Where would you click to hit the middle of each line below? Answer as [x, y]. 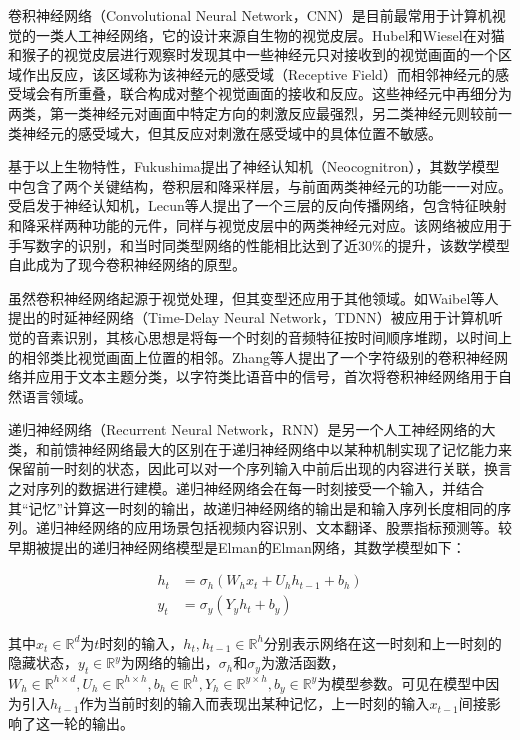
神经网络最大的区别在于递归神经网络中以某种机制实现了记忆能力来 [294, 448]
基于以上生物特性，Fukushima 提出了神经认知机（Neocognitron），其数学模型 [254, 166]
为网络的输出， [169, 662]
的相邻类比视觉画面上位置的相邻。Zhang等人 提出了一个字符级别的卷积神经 [251, 356]
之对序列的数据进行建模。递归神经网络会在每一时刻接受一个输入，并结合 [246, 488]
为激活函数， [302, 662]
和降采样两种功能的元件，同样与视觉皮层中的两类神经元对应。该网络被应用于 [260, 224]
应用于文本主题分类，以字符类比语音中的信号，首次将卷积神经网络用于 [266, 376]
